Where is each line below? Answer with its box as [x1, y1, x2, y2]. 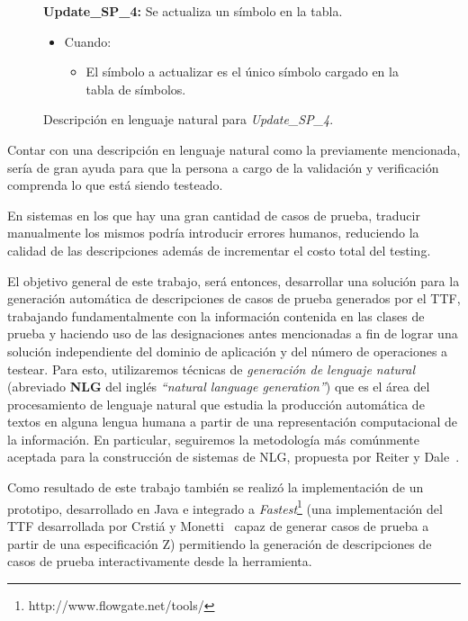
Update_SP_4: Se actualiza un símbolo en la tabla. [43, 2, 343, 20]
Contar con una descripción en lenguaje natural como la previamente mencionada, [7, 139, 461, 158]
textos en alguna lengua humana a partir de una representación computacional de [7, 412, 458, 431]
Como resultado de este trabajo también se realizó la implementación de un [7, 478, 424, 497]
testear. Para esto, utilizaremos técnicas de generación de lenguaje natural [7, 359, 415, 378]
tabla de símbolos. [85, 79, 186, 98]
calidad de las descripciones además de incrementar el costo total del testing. [7, 240, 431, 259]
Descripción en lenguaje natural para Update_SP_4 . [43, 110, 334, 129]
